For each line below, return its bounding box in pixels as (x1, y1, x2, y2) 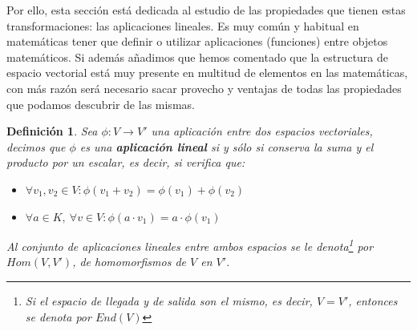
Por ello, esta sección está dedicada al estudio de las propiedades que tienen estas (6, 2, 406, 18)
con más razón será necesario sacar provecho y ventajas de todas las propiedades (6, 79, 402, 96)
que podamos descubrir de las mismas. (6, 95, 195, 112)
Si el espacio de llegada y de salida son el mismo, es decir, (25, 292, 313, 309)
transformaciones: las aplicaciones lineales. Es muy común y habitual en (6, 17, 359, 34)
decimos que (6, 138, 66, 155)
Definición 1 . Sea (6, 123, 98, 139)
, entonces (348, 292, 398, 309)
